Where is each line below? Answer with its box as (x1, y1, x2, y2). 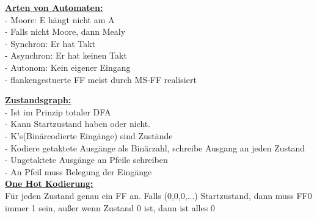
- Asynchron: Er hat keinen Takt (5, 49, 127, 62)
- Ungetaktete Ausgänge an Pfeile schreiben (5, 153, 168, 166)
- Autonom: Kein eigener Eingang (5, 60, 131, 73)
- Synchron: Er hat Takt (5, 37, 96, 49)
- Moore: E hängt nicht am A (5, 13, 115, 26)
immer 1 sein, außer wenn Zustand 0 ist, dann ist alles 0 (5, 201, 215, 214)
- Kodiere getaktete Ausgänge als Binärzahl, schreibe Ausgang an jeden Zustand (5, 141, 305, 154)
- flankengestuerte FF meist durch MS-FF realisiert (5, 73, 197, 85)
